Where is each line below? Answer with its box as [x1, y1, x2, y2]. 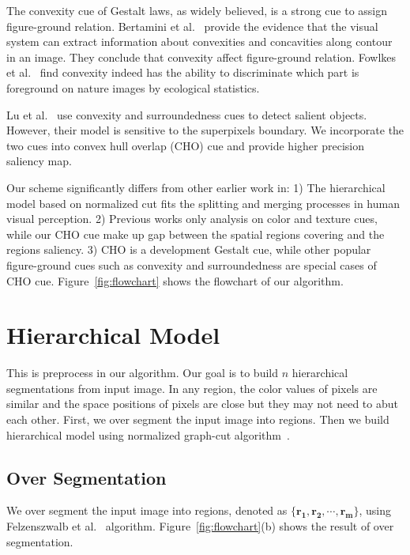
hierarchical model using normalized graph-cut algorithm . [6, 426, 290, 443]
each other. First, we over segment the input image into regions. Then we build [6, 411, 389, 427]
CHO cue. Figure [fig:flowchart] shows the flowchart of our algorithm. [6, 272, 344, 289]
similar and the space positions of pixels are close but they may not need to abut [6, 395, 398, 412]
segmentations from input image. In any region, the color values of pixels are [6, 379, 378, 396]
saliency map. [6, 153, 72, 169]
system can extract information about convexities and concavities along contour [6, 33, 393, 50]
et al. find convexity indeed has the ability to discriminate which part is [6, 64, 359, 81]
